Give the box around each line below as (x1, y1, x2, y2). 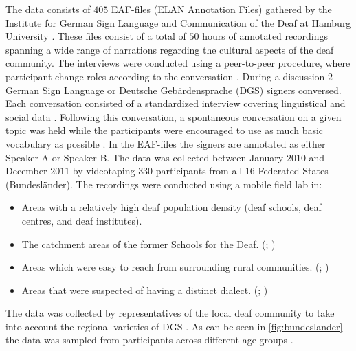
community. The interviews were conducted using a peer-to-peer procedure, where (5, 56, 351, 70)
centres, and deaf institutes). (21, 213, 142, 227)
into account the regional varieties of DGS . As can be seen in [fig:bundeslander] (5, 319, 343, 333)
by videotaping (72, 163, 135, 178)
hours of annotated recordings (202, 29, 328, 43)
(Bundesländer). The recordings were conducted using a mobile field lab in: (5, 177, 322, 191)
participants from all (155, 163, 243, 178)
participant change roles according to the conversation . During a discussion (5, 69, 325, 83)
